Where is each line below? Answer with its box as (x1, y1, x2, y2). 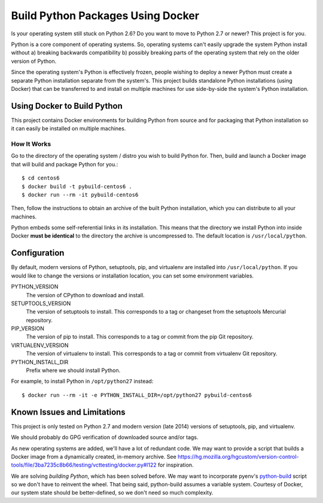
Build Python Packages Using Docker (11, 9, 200, 22)
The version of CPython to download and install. (26, 291, 145, 298)
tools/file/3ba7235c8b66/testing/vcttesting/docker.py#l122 (11, 461, 157, 469)
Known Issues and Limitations (11, 407, 126, 417)
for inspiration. (157, 461, 194, 469)
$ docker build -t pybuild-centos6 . (22, 183, 133, 190)
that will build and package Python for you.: (11, 160, 118, 167)
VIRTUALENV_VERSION (11, 342, 69, 349)
